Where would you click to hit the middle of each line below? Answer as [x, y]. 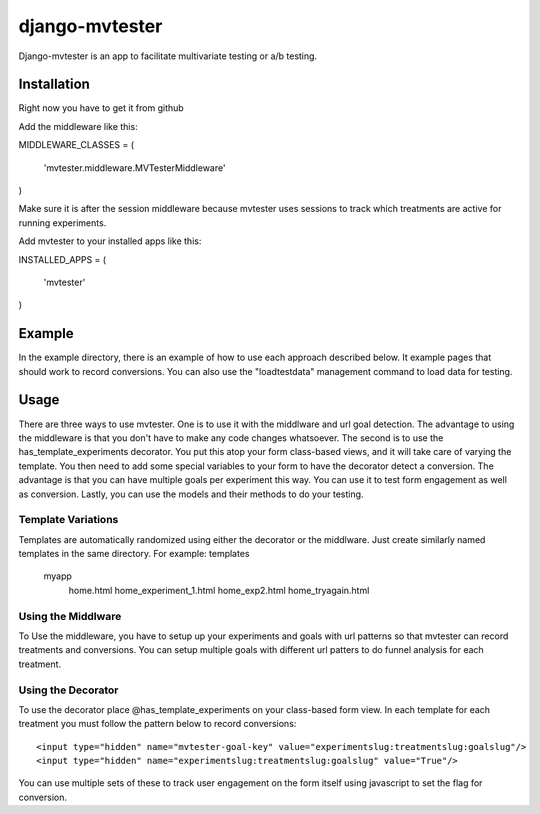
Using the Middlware [70, 616]
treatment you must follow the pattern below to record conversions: [157, 724]
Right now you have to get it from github [101, 108]
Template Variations [68, 520]
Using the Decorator [68, 690]
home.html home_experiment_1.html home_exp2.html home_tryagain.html [219, 590]
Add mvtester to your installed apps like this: [110, 241]
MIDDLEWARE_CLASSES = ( [76, 145]
